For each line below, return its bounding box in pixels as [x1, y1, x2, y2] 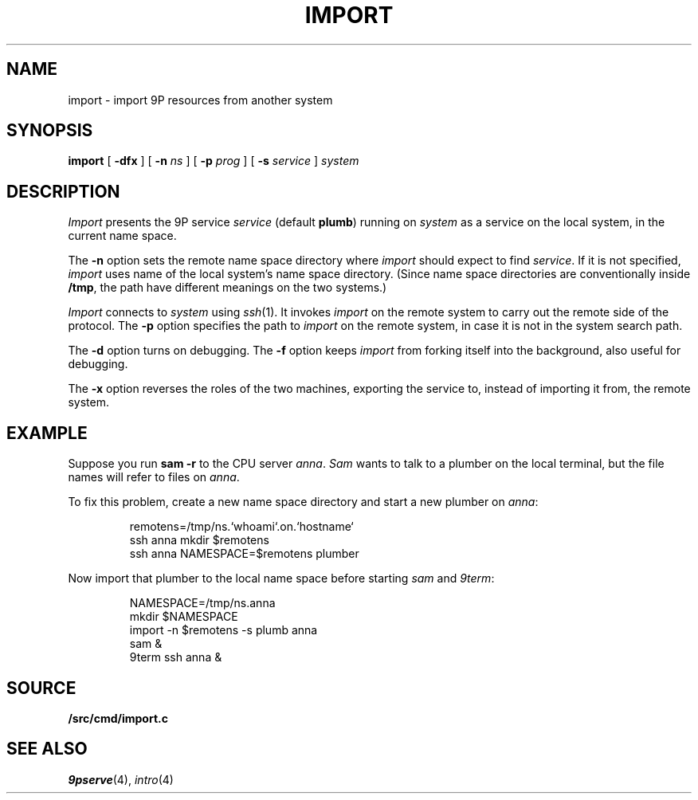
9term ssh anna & [129, 650, 222, 665]
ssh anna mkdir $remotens [129, 533, 269, 547]
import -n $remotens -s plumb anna [129, 623, 318, 637]
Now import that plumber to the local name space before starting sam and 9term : [68, 571, 495, 586]
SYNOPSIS [6, 120, 93, 141]
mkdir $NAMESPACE [129, 610, 238, 624]
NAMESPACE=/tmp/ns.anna [129, 596, 276, 610]
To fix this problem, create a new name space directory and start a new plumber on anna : [68, 495, 539, 509]
